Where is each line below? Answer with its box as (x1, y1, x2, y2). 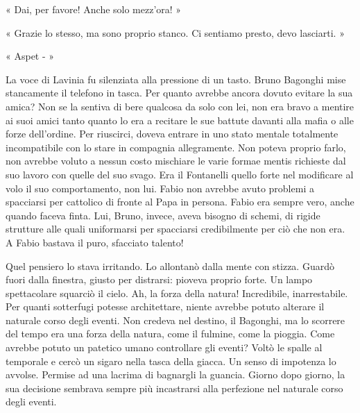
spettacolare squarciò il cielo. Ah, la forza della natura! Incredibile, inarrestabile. (6, 285, 348, 300)
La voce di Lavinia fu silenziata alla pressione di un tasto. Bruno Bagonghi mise (6, 71, 346, 86)
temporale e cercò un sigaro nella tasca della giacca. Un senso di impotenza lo (6, 353, 336, 368)
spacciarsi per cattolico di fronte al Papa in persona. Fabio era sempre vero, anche (6, 194, 354, 209)
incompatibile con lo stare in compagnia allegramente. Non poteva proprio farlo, (6, 140, 346, 154)
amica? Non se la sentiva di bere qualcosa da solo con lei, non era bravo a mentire (6, 99, 354, 113)
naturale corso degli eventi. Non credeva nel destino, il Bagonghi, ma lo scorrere (6, 312, 345, 327)
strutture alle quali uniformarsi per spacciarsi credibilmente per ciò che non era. (6, 221, 345, 236)
